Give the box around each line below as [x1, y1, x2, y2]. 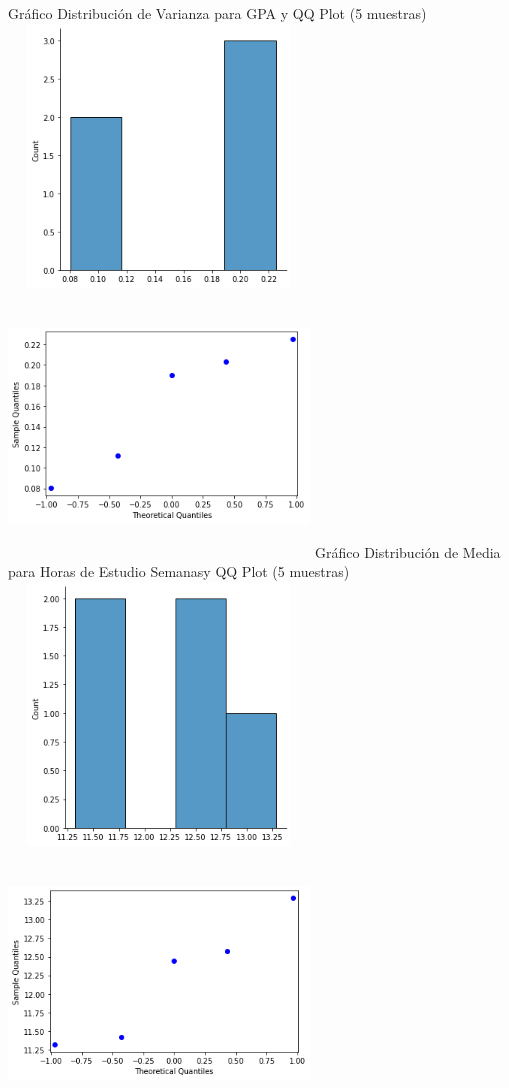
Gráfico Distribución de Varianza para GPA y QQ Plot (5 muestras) [8, 3, 427, 23]
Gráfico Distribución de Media [315, 541, 501, 562]
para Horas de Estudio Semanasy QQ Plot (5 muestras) [8, 560, 350, 581]
